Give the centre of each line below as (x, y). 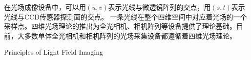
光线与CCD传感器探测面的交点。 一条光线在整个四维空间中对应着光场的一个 (125, 16)
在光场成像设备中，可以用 (45, 7)
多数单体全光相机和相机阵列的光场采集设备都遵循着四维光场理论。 (130, 35)
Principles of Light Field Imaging (53, 52)
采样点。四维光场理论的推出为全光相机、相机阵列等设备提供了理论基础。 (120, 26)
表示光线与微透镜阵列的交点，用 (159, 7)
